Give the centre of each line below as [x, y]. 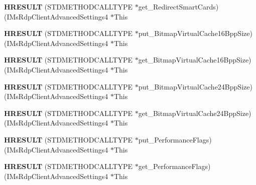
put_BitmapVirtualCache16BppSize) [195, 33]
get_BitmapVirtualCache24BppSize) [195, 113]
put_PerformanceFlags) [175, 139]
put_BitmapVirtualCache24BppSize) [195, 86]
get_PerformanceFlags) [174, 166]
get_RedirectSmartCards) [178, 6]
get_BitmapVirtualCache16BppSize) [195, 60]
